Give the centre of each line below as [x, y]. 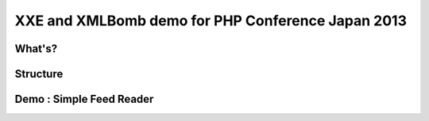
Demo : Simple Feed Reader [84, 99]
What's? [36, 49]
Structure [39, 74]
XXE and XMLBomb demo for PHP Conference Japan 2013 [211, 21]
